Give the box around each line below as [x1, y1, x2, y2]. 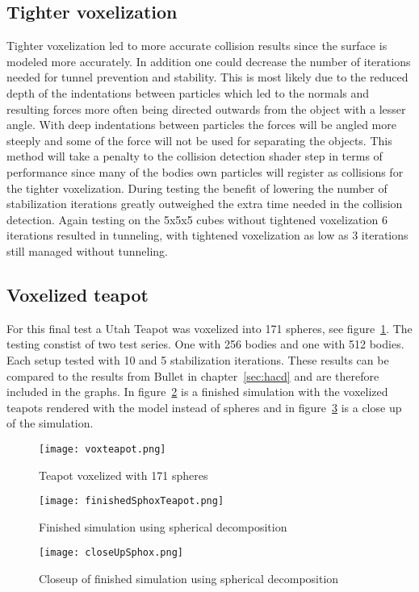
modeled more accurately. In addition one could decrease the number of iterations [6, 52, 411, 69]
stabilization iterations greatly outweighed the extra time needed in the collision [6, 195, 403, 212]
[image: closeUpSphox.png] [39, 547, 183, 559]
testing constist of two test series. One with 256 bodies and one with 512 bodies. [6, 336, 404, 352]
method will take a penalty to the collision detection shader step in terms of [6, 148, 383, 165]
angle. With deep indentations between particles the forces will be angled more [6, 116, 396, 133]
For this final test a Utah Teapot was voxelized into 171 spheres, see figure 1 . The [6, 319, 413, 336]
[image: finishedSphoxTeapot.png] [39, 495, 224, 507]
